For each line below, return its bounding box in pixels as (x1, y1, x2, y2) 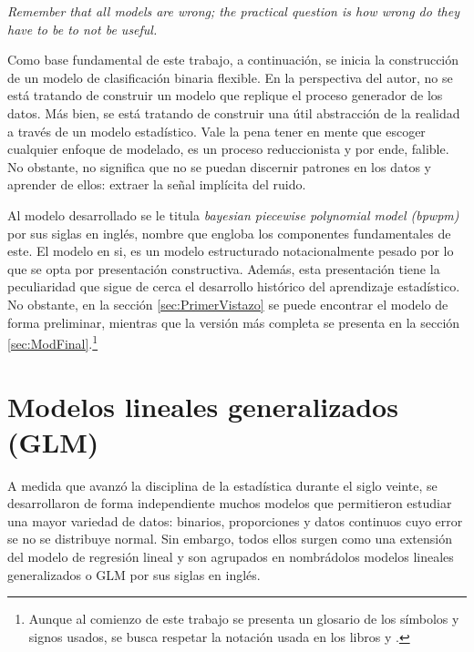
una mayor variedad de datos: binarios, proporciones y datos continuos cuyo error (7, 511, 463, 530)
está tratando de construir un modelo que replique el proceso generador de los (7, 86, 443, 105)
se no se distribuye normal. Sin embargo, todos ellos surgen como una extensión (7, 529, 452, 548)
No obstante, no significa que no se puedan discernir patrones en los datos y (7, 157, 431, 176)
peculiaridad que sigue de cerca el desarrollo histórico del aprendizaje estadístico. (7, 277, 460, 296)
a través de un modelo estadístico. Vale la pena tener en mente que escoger (7, 121, 426, 140)
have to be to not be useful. (7, 19, 158, 38)
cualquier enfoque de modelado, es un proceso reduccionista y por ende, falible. (7, 139, 449, 158)
